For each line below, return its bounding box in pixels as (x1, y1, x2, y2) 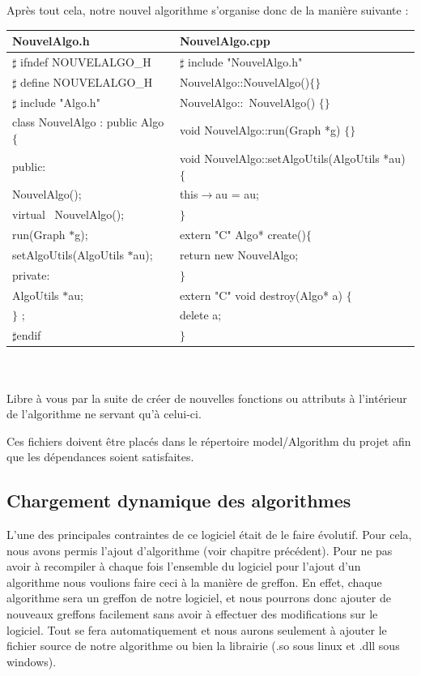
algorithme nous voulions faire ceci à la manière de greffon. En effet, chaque (6, 573, 382, 590)
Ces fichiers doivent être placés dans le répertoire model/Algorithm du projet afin (6, 432, 411, 449)
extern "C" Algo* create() (179, 226, 306, 243)
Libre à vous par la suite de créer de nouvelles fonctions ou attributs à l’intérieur (6, 389, 407, 406)
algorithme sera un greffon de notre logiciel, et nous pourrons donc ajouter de (6, 589, 391, 606)
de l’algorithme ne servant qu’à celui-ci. (6, 405, 202, 422)
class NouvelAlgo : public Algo (12, 113, 164, 130)
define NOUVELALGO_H (20, 73, 153, 90)
